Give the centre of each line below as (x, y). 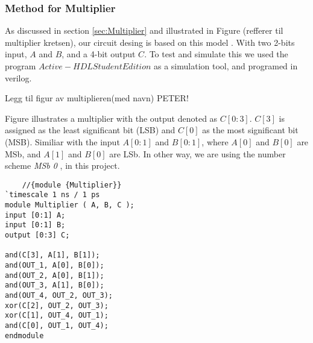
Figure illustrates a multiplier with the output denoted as (111, 118)
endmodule (24, 335)
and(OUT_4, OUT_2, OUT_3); (59, 295)
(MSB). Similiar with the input (62, 141)
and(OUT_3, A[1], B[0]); (55, 285)
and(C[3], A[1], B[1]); (52, 255)
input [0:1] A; (35, 215)
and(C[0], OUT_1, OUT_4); (57, 325)
